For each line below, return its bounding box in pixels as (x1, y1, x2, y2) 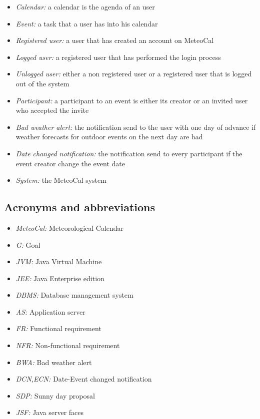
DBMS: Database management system (15, 290, 133, 300)
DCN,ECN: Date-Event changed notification (15, 374, 152, 384)
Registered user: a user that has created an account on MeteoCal (15, 35, 214, 45)
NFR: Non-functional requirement (15, 340, 120, 351)
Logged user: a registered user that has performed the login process (15, 51, 221, 62)
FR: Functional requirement (15, 323, 101, 334)
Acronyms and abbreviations (4, 199, 155, 215)
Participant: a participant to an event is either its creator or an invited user (15, 95, 248, 105)
